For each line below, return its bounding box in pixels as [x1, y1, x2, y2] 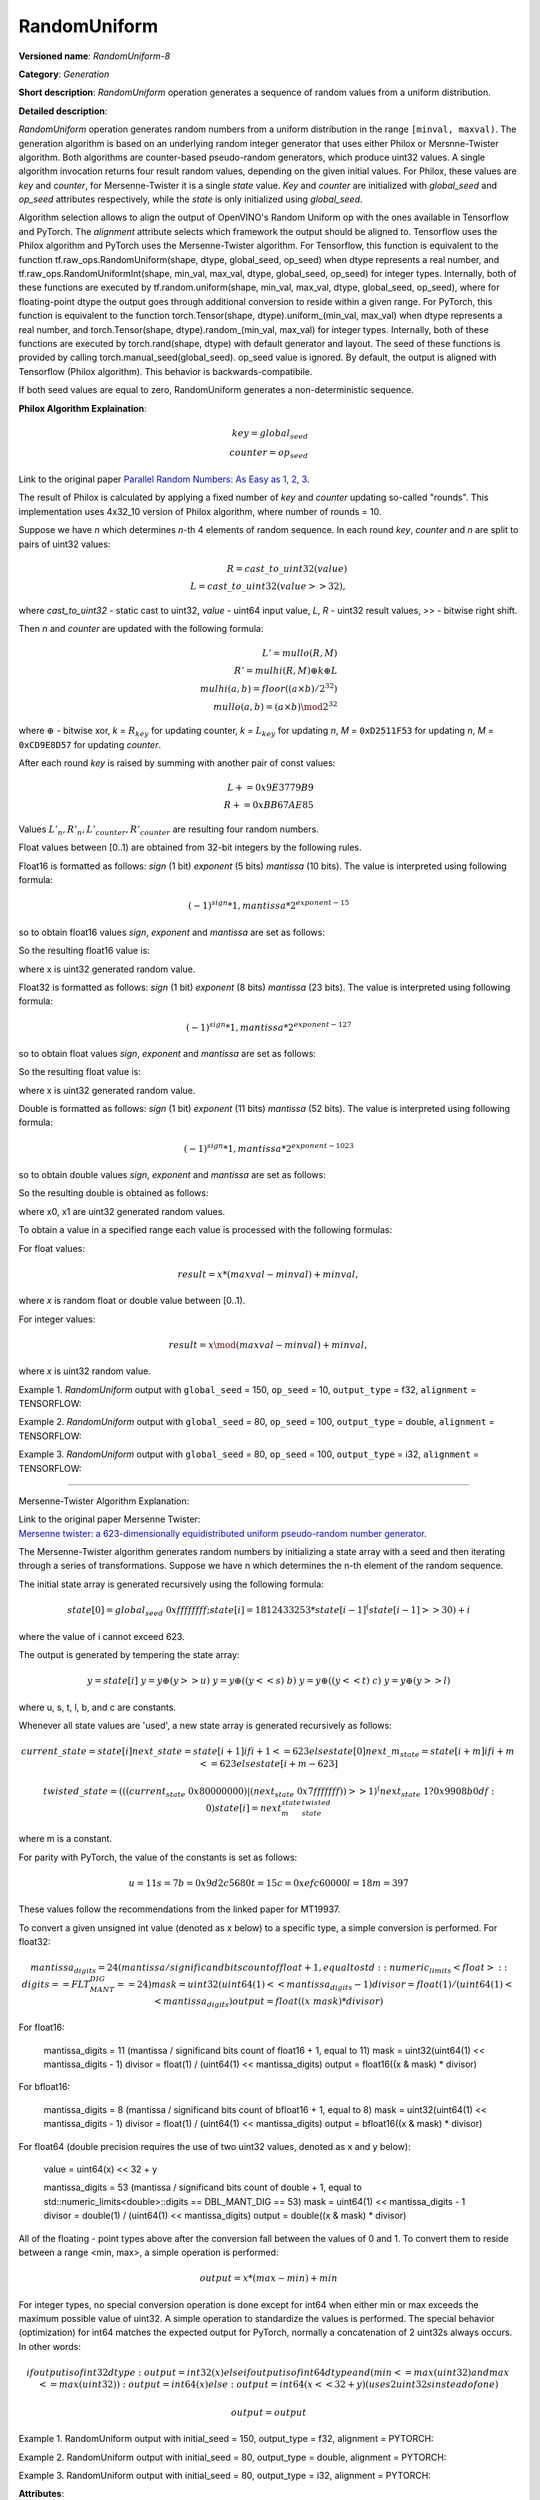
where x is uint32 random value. [18, 1365, 152, 1377]
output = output [230, 2406, 307, 2418]
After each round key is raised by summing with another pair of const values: [18, 757, 336, 769]
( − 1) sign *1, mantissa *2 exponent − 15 [188, 898, 350, 912]
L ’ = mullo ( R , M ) [261, 648, 338, 659]
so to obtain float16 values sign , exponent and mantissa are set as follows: [18, 926, 325, 938]
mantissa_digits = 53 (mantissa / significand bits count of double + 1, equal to [43, 2181, 362, 2194]
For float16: [18, 2021, 65, 2034]
